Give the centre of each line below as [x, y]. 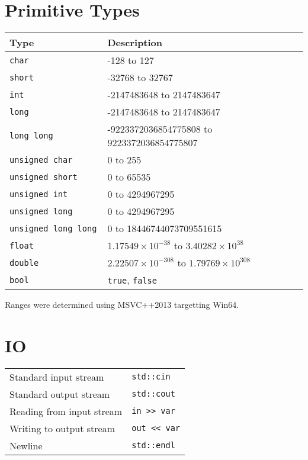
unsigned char [41, 160]
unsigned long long [53, 228]
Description [135, 43]
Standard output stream [60, 394]
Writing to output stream [62, 428]
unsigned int [39, 194]
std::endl [153, 445]
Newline [26, 445]
